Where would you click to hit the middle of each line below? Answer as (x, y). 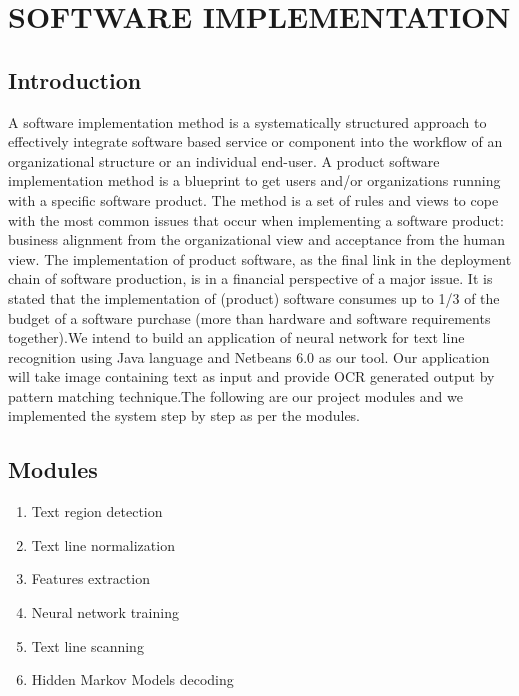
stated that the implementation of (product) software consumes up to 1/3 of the (254, 297)
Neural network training (105, 612)
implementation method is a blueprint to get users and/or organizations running (254, 180)
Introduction (75, 79)
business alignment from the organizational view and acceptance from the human (256, 239)
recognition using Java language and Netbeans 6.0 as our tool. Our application (249, 356)
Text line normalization (103, 544)
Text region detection (97, 511)
